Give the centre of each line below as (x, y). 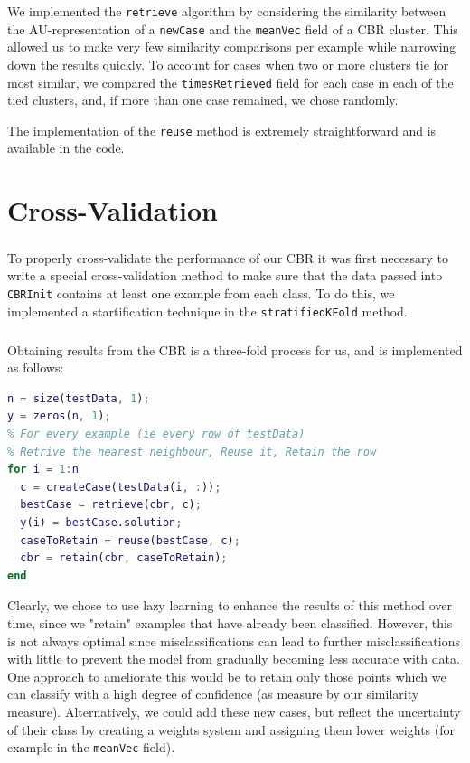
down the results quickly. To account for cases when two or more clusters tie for (228, 64)
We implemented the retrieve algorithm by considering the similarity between (227, 11)
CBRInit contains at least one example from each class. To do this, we (201, 292)
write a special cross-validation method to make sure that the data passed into (225, 275)
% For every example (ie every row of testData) (156, 434)
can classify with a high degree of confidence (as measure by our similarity (213, 694)
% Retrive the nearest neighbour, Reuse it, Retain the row (192, 452)
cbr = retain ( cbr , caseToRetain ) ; (124, 558)
